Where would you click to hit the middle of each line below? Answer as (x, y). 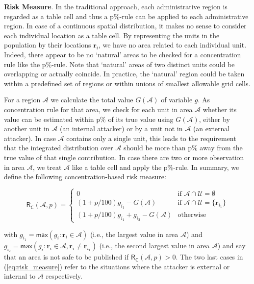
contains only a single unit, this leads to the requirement (151, 138)
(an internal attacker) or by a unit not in (121, 129)
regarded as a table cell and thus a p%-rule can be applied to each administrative (126, 16)
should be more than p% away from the (183, 148)
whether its (220, 109)
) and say (231, 245)
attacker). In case (30, 138)
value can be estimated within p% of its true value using (89, 119)
